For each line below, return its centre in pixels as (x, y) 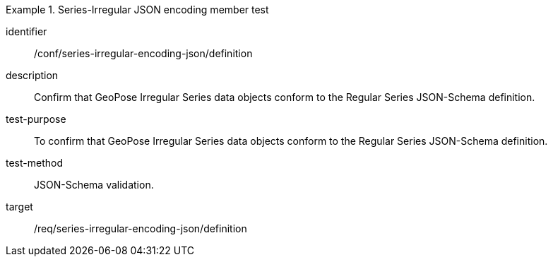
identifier (26, 31)
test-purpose (36, 119)
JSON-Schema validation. (94, 185)
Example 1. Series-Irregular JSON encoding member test (137, 10)
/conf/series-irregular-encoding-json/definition (143, 53)
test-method (34, 163)
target (19, 207)
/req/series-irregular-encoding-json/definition (141, 228)
